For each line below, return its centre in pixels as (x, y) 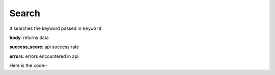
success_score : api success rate (44, 47)
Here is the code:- (29, 65)
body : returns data (29, 37)
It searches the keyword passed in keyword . (56, 28)
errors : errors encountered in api (44, 56)
